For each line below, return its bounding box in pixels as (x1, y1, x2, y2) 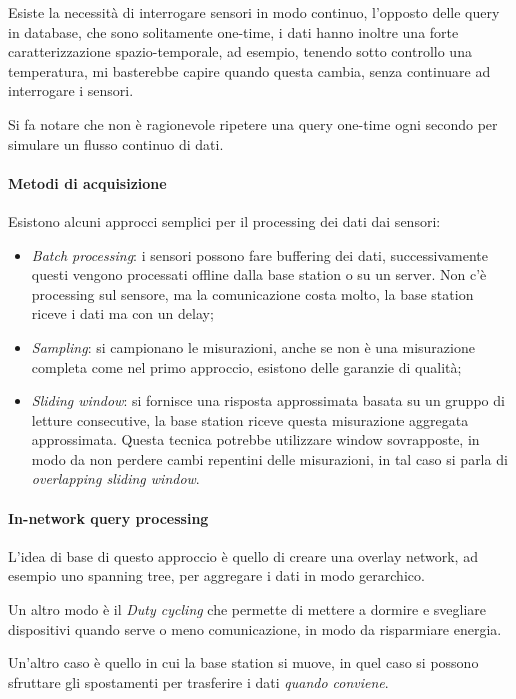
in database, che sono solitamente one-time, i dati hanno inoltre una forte (8, 21, 459, 42)
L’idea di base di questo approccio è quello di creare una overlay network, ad (8, 545, 478, 566)
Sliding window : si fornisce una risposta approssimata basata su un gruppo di (31, 390, 505, 411)
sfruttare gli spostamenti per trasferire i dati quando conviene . (8, 671, 389, 692)
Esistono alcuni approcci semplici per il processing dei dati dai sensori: (8, 210, 441, 231)
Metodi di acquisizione (8, 172, 167, 193)
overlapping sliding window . (31, 468, 200, 489)
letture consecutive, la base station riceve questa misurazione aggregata (31, 409, 469, 430)
